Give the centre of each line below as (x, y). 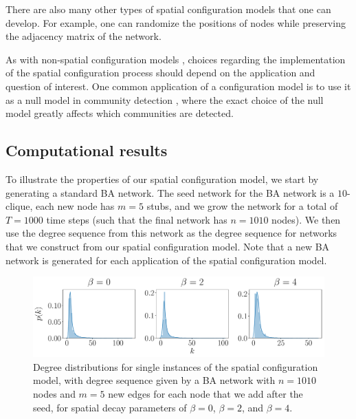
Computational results (87, 150)
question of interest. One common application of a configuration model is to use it (178, 86)
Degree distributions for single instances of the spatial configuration (176, 366)
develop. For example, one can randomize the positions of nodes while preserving (176, 22)
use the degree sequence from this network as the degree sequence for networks (171, 233)
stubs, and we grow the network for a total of (242, 206)
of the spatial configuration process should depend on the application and (160, 73)
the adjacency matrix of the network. (84, 36)
